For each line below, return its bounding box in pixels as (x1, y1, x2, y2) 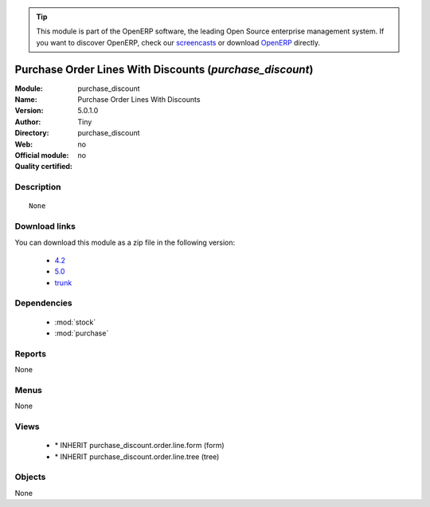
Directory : (14, 128, 49, 138)
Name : (14, 95, 37, 104)
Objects (14, 471, 46, 482)
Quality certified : (14, 162, 73, 171)
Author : (14, 116, 41, 127)
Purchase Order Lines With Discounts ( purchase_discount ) (14, 62, 314, 76)
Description (14, 182, 61, 193)
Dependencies (14, 297, 73, 309)
